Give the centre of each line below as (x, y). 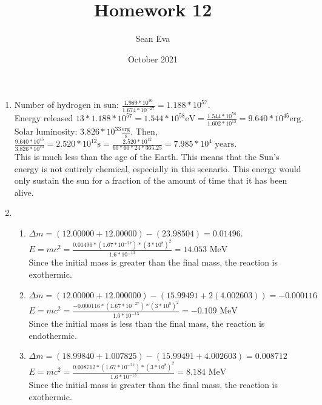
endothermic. (53, 335)
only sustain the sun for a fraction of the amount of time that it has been (151, 180)
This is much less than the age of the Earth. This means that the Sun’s (147, 156)
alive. (24, 192)
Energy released (44, 118)
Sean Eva (153, 38)
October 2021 (153, 59)
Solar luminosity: (46, 131)
